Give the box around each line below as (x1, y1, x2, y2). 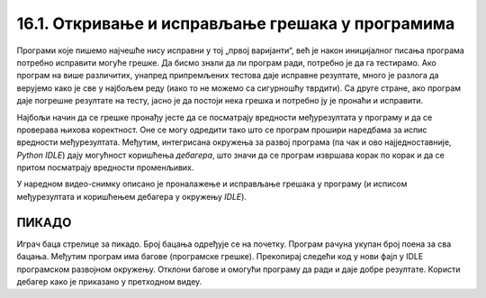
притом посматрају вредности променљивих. (16, 162, 194, 173)
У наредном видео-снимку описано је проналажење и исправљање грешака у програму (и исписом (16, 178, 408, 189)
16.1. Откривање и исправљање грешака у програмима (16, 14, 455, 33)
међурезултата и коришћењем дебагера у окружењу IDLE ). (16, 191, 247, 202)
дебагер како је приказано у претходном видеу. (16, 275, 202, 287)
